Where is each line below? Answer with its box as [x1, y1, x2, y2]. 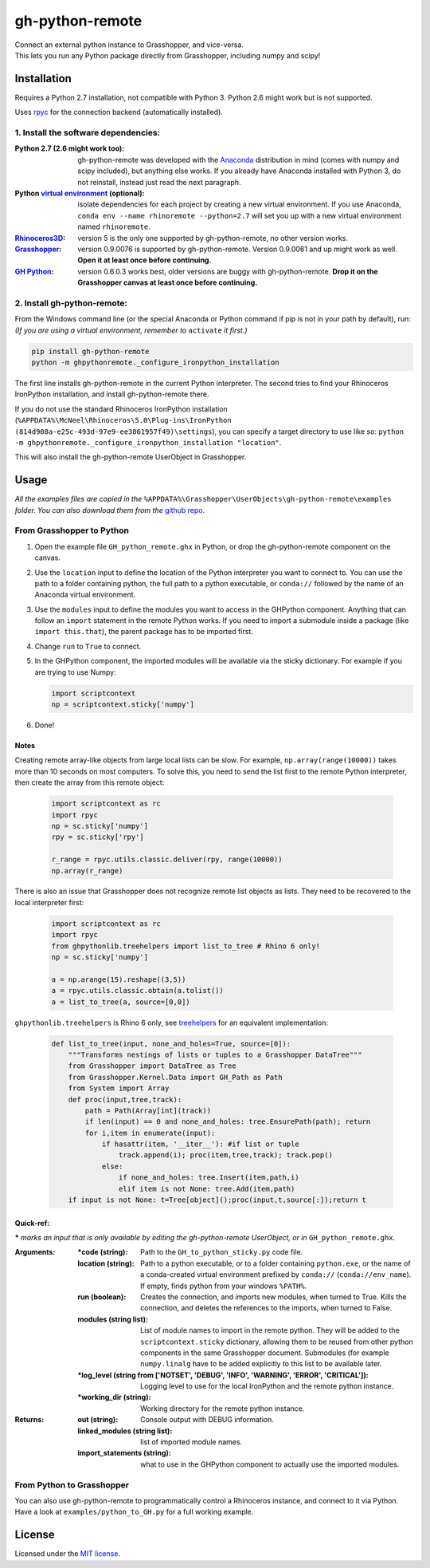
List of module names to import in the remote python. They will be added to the [140, 1326, 400, 1335]
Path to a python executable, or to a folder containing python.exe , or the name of [140, 1259, 411, 1268]
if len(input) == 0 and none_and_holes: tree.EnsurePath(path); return [84, 1117, 371, 1126]
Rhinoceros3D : [14, 233, 66, 242]
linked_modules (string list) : [77, 1426, 173, 1436]
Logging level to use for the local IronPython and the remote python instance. [140, 1381, 394, 1391]
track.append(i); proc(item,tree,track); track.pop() [118, 1151, 334, 1160]
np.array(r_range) [51, 866, 123, 875]
